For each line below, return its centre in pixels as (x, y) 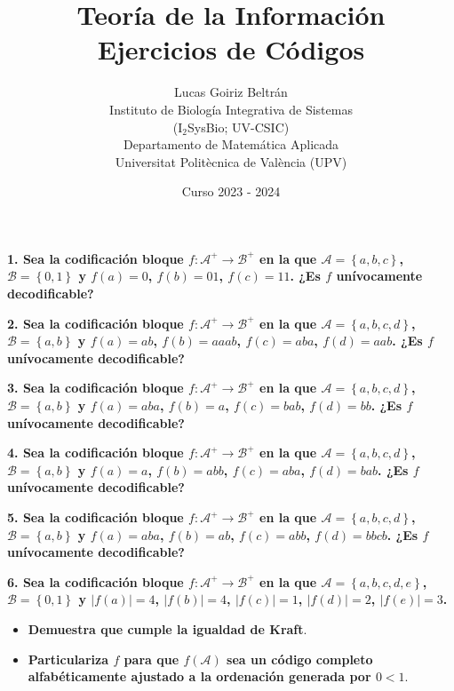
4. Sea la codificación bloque (96, 453)
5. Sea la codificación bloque (96, 517)
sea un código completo (300, 659)
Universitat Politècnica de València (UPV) (231, 161)
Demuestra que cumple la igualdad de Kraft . (167, 628)
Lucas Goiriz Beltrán (231, 92)
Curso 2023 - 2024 (231, 191)
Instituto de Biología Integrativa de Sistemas (231, 109)
